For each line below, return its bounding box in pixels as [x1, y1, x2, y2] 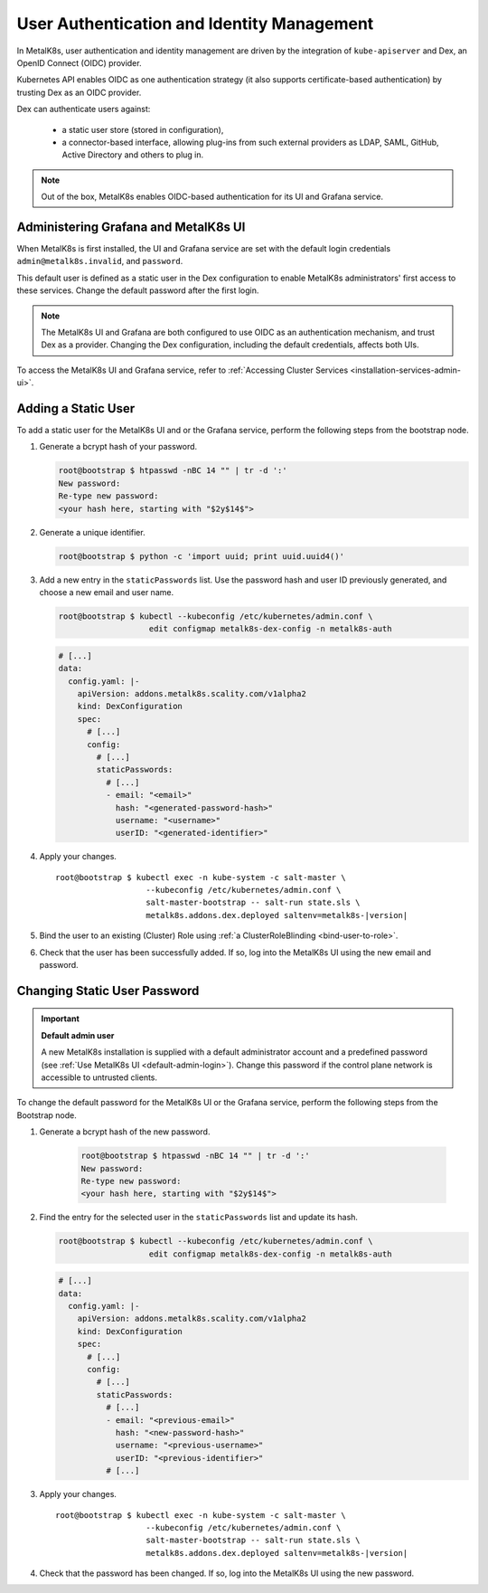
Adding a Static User [16, 401, 136, 416]
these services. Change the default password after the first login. [16, 285, 259, 296]
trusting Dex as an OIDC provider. [16, 87, 142, 98]
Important [41, 1013, 80, 1024]
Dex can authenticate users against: [16, 104, 151, 115]
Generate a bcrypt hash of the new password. [39, 1126, 211, 1137]
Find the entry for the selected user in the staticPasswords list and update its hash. [39, 1212, 359, 1223]
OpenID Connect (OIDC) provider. [16, 57, 142, 68]
